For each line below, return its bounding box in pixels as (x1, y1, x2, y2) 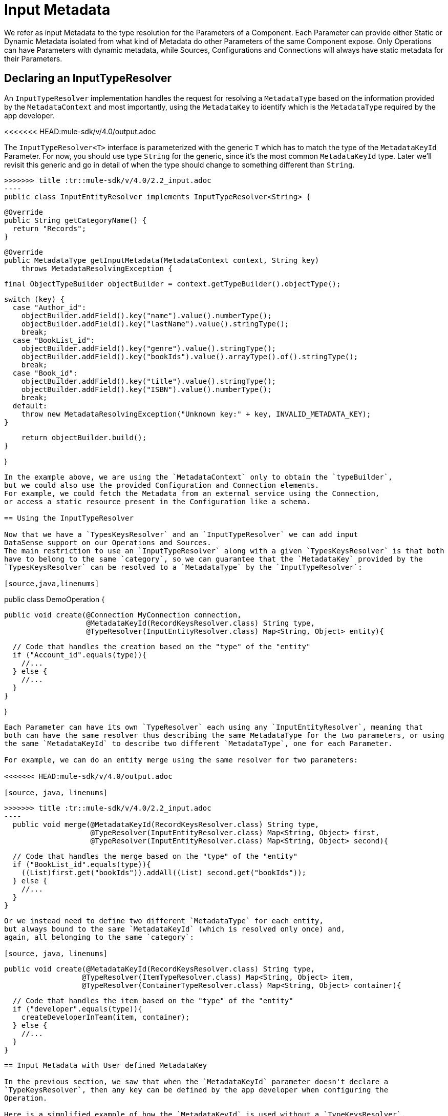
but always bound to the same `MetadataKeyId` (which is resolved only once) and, (4, 924, 345, 933)
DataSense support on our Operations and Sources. (4, 538, 211, 547)
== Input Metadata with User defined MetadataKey (4, 1061, 207, 1069)
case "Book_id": (12, 368, 78, 377)
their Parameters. (4, 54, 62, 63)
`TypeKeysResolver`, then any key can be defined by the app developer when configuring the (4, 1085, 389, 1094)
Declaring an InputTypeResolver (4, 72, 172, 85)
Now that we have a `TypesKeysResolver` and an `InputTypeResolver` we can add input (4, 530, 358, 539)
